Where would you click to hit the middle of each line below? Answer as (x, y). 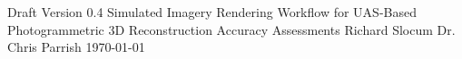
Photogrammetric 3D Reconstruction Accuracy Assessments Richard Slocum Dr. (231, 29)
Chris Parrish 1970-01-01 (76, 47)
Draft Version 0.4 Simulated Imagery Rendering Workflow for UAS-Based (212, 12)
